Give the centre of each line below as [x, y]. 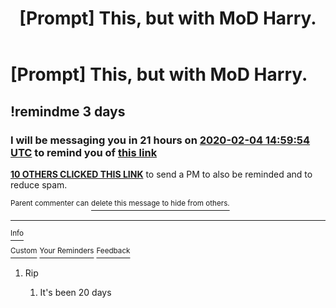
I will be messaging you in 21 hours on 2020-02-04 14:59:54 [160, 140]
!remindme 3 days [68, 111]
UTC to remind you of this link [84, 152]
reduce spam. [39, 184]
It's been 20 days [75, 293]
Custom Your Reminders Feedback [70, 251]
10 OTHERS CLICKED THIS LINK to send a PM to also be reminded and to [161, 174]
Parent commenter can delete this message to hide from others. [120, 203]
